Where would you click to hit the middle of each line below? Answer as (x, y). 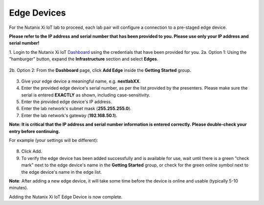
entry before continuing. (34, 131)
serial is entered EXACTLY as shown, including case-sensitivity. (86, 95)
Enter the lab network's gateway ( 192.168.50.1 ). (69, 115)
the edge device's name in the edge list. (62, 172)
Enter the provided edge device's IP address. (66, 102)
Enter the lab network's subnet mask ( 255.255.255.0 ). (77, 109)
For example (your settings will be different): (54, 140)
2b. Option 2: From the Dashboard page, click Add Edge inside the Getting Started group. (100, 70)
